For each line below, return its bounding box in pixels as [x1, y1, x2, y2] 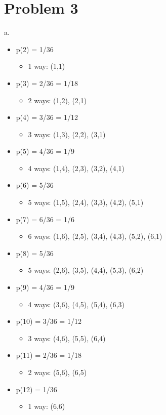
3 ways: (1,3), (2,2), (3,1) [28, 129, 106, 139]
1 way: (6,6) [28, 401, 65, 411]
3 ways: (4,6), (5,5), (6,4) [28, 333, 106, 343]
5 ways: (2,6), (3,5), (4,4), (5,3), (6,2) [28, 265, 144, 275]
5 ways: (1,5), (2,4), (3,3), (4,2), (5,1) [28, 197, 144, 207]
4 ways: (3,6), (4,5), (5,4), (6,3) [28, 299, 124, 309]
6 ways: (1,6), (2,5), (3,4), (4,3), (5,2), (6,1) [28, 231, 162, 241]
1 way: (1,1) [28, 61, 65, 71]
